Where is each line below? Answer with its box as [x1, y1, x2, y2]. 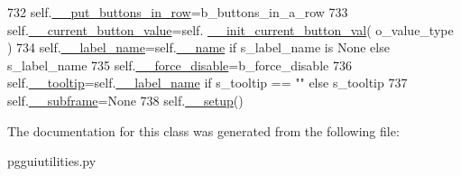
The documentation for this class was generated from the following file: [7, 121, 400, 140]
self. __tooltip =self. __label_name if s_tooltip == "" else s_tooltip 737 [7, 73, 408, 92]
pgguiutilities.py [7, 152, 97, 171]
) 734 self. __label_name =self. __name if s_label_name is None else [7, 38, 390, 57]
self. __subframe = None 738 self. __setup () [7, 90, 244, 109]
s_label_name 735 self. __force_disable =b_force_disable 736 [7, 55, 352, 74]
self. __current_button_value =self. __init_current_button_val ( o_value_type [7, 20, 454, 39]
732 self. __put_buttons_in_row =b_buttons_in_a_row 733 [7, 3, 348, 21]
